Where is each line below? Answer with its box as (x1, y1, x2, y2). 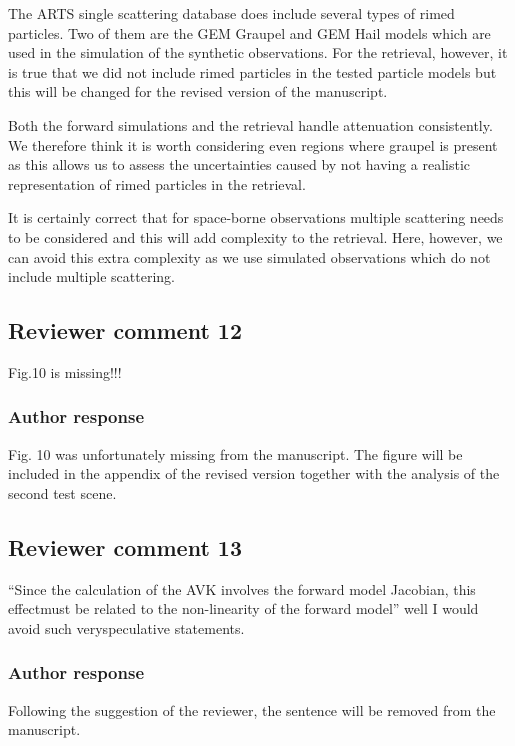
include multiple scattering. (8, 266, 175, 287)
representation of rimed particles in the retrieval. (8, 173, 306, 194)
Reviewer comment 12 (8, 315, 242, 346)
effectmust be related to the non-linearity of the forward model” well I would (8, 598, 479, 619)
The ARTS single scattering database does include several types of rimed (8, 3, 455, 23)
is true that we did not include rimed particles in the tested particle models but (8, 61, 497, 82)
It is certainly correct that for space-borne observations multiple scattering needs (8, 207, 504, 228)
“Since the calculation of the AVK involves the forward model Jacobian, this (8, 578, 476, 599)
